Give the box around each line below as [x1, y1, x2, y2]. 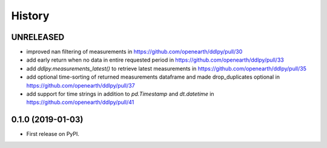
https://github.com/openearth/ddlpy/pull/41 [26, 98, 134, 106]
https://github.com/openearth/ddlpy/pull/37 [26, 82, 136, 89]
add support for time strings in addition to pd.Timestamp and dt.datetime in [26, 91, 214, 98]
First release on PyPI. [26, 130, 80, 138]
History [11, 9, 50, 22]
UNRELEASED [11, 32, 65, 42]
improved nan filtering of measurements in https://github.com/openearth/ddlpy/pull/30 [26, 48, 243, 56]
